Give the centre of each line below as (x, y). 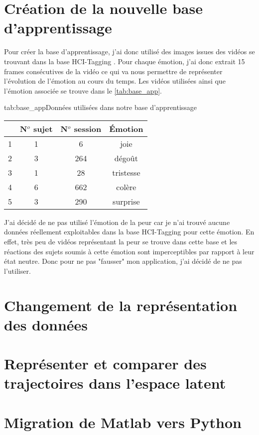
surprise (126, 201)
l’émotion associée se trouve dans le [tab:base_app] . (83, 90)
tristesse (126, 172)
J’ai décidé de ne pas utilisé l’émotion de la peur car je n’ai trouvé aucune (117, 222)
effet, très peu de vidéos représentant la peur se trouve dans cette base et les (121, 242)
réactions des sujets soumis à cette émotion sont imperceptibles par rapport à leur (129, 251)
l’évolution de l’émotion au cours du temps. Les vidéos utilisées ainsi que (115, 81)
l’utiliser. (17, 271)
